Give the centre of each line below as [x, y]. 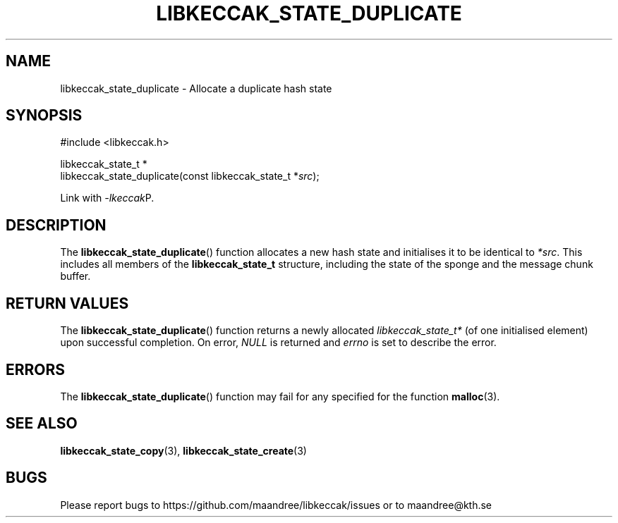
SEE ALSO [42, 424]
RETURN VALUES [67, 303]
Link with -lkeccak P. [107, 198]
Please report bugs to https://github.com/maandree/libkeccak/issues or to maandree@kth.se [276, 505]
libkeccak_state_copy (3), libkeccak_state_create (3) [183, 450]
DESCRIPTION [56, 225]
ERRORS [36, 369]
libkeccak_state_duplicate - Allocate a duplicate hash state [196, 88]
